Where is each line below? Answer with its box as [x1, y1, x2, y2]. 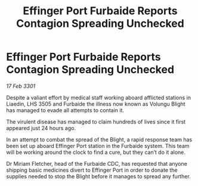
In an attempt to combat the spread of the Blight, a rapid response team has [6, 135, 193, 143]
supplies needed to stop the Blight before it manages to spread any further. [6, 172, 191, 179]
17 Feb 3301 [6, 82, 36, 90]
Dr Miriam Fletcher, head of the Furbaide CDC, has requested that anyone [6, 160, 188, 167]
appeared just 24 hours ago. [6, 124, 76, 131]
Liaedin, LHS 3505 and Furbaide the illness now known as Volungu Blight [6, 100, 186, 108]
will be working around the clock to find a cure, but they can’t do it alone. [6, 149, 186, 156]
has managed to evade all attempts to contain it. [6, 106, 124, 114]
